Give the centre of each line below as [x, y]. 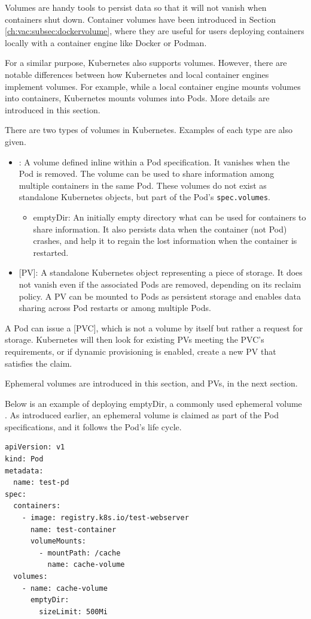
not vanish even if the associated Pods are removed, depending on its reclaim [160, 284]
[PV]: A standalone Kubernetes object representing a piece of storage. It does [161, 272]
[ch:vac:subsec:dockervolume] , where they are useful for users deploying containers [155, 31]
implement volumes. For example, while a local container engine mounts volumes [153, 86]
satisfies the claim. [39, 363]
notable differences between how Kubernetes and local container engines [137, 74]
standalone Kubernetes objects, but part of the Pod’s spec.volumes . [144, 197]
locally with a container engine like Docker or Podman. [106, 42]
